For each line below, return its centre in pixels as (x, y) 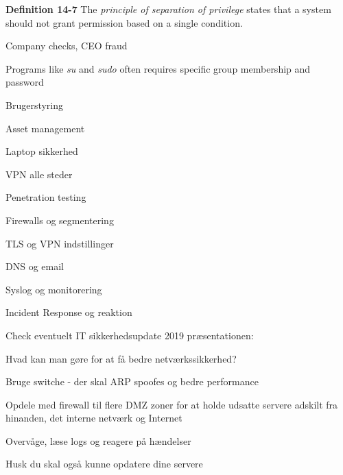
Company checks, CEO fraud (67, 46)
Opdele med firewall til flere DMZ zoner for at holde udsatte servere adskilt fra (172, 404)
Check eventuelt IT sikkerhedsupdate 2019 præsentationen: (130, 335)
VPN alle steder (39, 174)
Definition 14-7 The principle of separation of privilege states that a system (168, 9)
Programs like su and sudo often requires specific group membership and (158, 68)
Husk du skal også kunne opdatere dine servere (104, 464)
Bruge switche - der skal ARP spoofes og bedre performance (132, 381)
